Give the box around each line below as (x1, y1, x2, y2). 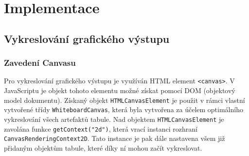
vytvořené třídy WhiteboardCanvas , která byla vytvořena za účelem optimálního (4, 104, 243, 115)
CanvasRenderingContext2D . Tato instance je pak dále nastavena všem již (4, 133, 225, 143)
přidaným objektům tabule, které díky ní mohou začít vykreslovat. (4, 142, 202, 153)
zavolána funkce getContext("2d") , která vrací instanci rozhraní (4, 123, 197, 134)
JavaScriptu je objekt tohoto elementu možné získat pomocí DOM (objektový (4, 85, 235, 96)
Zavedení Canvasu (4, 57, 76, 69)
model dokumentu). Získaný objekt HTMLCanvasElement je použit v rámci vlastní (4, 95, 245, 105)
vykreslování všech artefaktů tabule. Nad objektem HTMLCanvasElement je (4, 114, 224, 124)
